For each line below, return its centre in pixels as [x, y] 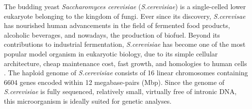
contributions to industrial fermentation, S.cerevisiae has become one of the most [125, 44]
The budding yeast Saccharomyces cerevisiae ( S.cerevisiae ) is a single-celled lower [125, 6]
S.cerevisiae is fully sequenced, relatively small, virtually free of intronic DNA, [120, 91]
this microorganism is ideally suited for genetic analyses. [88, 101]
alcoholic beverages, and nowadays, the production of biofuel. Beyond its [112, 34]
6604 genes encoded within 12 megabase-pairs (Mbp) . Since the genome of [114, 82]
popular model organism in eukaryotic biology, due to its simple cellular [111, 53]
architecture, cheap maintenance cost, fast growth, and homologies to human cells [126, 63]
